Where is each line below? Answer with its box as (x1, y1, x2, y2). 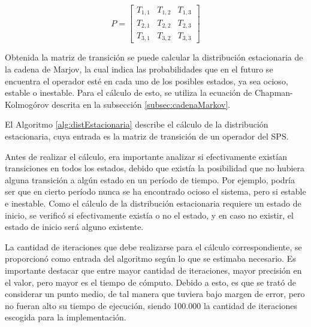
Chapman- (254, 86, 293, 99)
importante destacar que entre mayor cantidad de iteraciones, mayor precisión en (5, 264, 302, 276)
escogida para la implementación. (5, 311, 126, 323)
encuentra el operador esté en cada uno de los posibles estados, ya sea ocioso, (5, 74, 288, 87)
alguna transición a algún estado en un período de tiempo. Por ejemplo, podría (5, 173, 295, 186)
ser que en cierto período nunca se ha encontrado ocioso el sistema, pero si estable (5, 185, 306, 198)
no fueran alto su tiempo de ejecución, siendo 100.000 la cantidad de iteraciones (5, 299, 297, 311)
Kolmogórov (5, 98, 49, 110)
